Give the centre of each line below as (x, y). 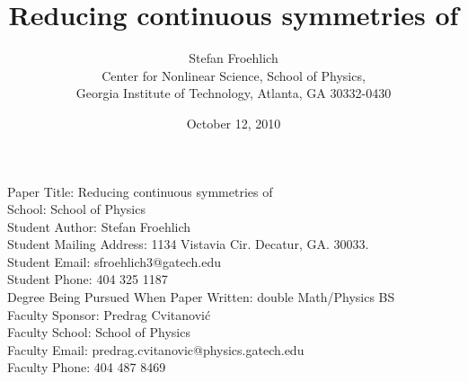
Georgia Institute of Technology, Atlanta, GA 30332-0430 (234, 93)
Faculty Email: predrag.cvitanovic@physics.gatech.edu (156, 349)
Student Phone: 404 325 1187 (88, 279)
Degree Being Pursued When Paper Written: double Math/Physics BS (201, 297)
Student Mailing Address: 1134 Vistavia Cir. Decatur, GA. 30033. (188, 244)
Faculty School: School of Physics (99, 332)
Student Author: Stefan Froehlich (99, 226)
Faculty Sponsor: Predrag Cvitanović (109, 314)
